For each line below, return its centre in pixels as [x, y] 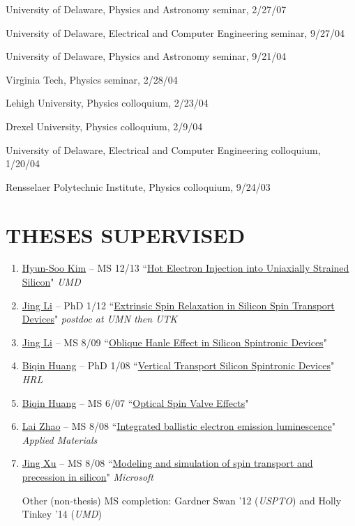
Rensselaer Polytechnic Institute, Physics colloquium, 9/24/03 [138, 186]
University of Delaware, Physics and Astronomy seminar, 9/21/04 [146, 56]
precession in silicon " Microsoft [88, 477]
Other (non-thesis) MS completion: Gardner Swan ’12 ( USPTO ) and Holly [182, 500]
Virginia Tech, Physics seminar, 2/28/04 [92, 79]
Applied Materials [60, 439]
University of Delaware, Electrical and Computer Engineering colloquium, [163, 149]
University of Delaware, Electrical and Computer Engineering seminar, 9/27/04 [175, 32]
